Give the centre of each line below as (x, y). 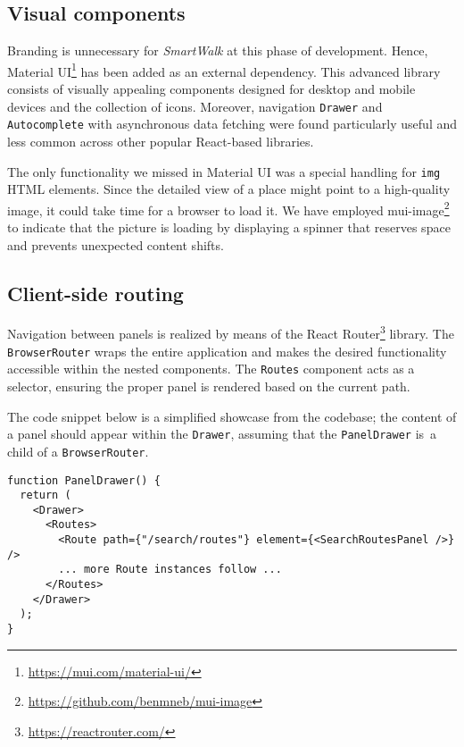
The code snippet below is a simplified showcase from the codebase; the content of (232, 416)
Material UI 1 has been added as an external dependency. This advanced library (224, 70)
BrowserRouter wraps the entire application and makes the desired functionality (227, 351)
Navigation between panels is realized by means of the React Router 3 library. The (231, 332)
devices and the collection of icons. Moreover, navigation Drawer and (195, 106)
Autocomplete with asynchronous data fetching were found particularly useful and (232, 124)
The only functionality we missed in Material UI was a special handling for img (224, 171)
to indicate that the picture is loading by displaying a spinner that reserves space (229, 227)
